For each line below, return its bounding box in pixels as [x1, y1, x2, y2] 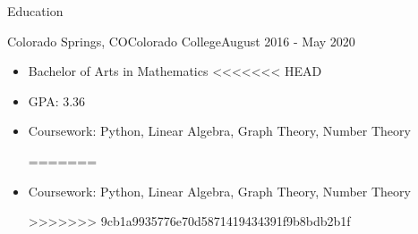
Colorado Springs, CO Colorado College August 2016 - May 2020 [7, 31, 355, 50]
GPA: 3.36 [28, 91, 86, 110]
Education [7, 2, 64, 20]
